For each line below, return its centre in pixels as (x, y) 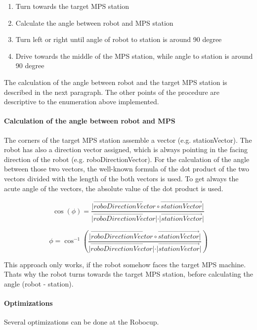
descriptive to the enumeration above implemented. (82, 102)
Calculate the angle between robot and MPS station (94, 22)
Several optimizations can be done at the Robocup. (82, 322)
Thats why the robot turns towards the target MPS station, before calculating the (128, 274)
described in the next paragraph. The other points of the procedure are (112, 92)
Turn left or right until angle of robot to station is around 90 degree (119, 39)
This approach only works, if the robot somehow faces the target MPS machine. (125, 264)
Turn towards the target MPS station (72, 6)
